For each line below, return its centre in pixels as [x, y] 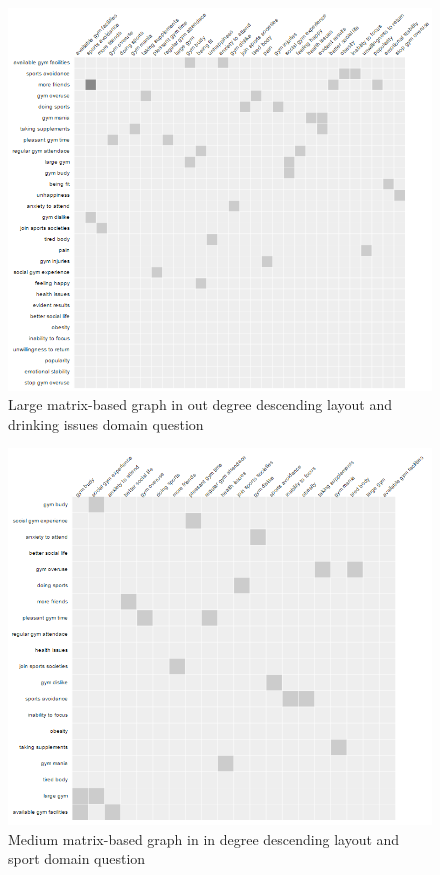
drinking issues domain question [106, 423]
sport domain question [77, 858]
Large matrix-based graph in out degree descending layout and [200, 404]
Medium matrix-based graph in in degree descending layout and [204, 838]
